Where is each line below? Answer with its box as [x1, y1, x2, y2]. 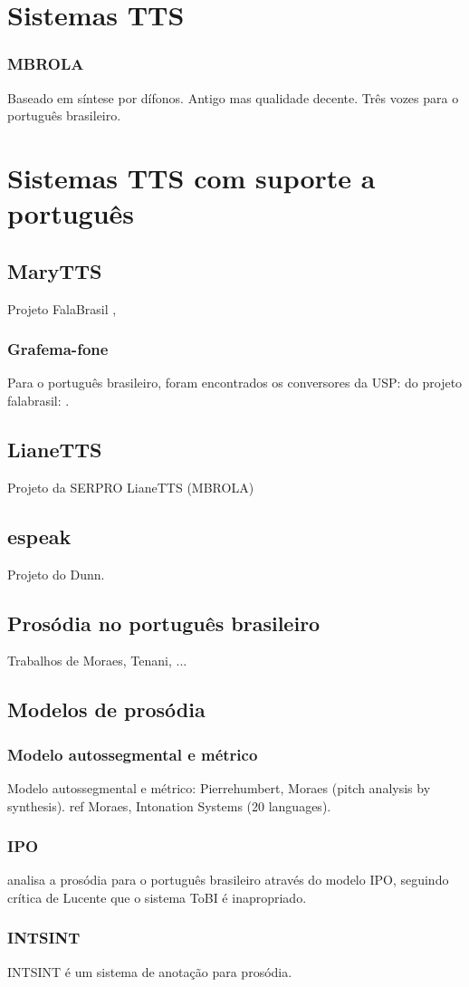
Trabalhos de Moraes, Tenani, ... [7, 651, 187, 670]
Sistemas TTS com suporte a [7, 158, 376, 196]
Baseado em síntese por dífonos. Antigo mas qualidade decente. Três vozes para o [7, 88, 459, 107]
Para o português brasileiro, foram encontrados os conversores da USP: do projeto [7, 373, 463, 392]
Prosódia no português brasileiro [7, 608, 321, 637]
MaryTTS [7, 256, 102, 284]
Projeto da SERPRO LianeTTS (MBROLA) [7, 477, 254, 496]
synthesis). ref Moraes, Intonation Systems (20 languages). [7, 796, 331, 815]
